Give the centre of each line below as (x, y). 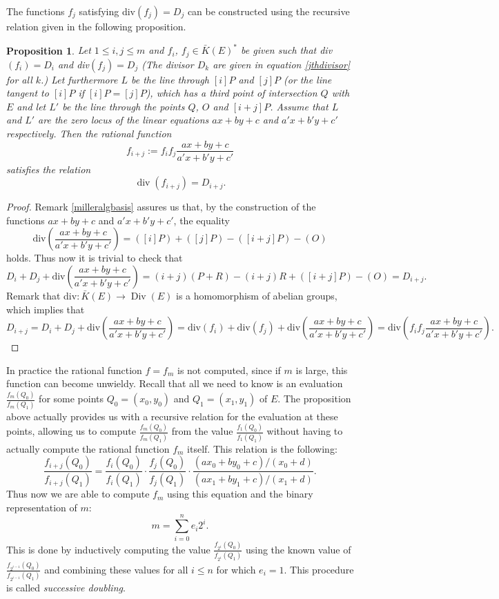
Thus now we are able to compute (78, 494)
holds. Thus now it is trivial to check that (95, 258)
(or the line (308, 79)
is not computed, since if (229, 370)
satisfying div (107, 11)
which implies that (46, 309)
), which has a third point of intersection (232, 93)
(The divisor (168, 64)
